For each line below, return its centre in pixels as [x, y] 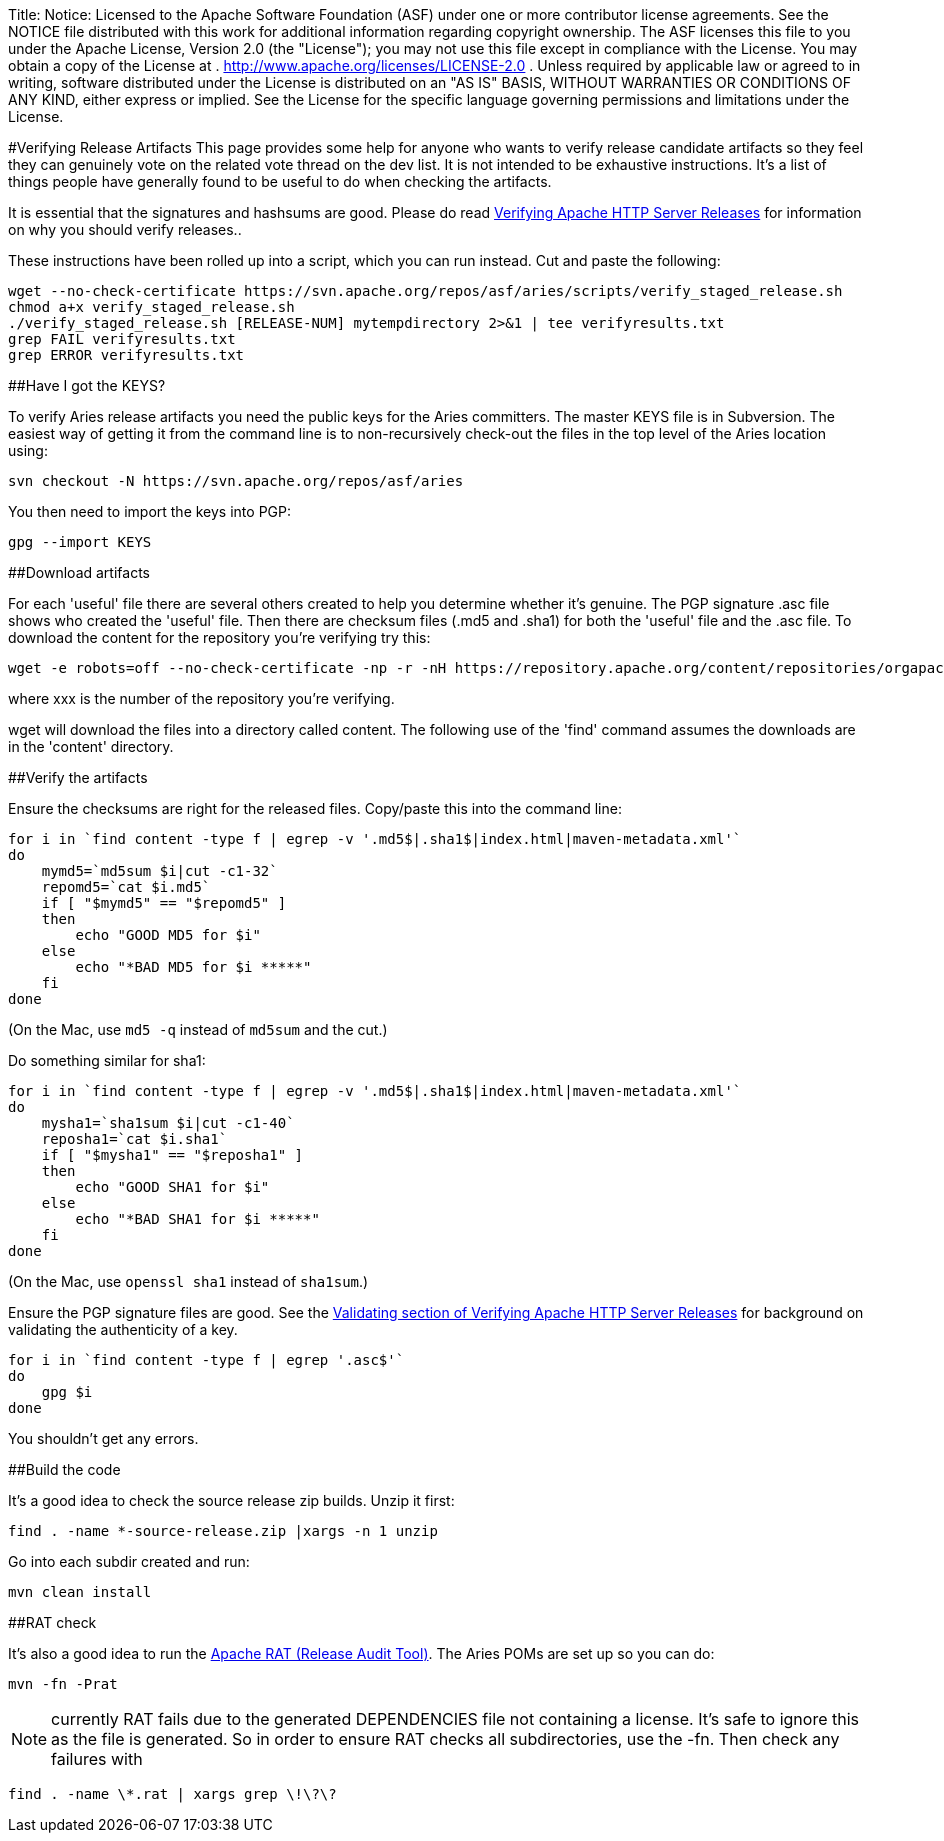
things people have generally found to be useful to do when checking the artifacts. [280, 181]
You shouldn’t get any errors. [103, 1438]
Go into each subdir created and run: [129, 1561]
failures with [97, 1759]
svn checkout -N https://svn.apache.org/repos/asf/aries [236, 481]
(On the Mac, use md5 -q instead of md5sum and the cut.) [198, 1029]
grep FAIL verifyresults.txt [122, 339]
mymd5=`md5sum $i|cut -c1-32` [159, 871]
